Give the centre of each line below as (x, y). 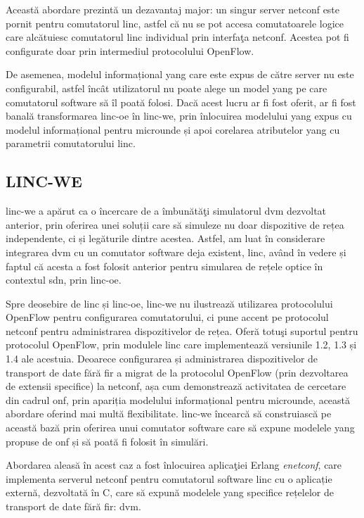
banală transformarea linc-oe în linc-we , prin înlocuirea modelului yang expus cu (179, 116)
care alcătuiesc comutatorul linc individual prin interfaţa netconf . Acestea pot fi (177, 37)
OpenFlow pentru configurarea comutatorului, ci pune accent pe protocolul (167, 317)
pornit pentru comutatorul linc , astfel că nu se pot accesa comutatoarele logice (175, 23)
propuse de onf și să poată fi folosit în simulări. (107, 441)
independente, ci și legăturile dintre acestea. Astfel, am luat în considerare (165, 238)
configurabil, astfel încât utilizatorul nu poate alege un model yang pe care (167, 88)
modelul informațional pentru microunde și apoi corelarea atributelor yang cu (173, 129)
